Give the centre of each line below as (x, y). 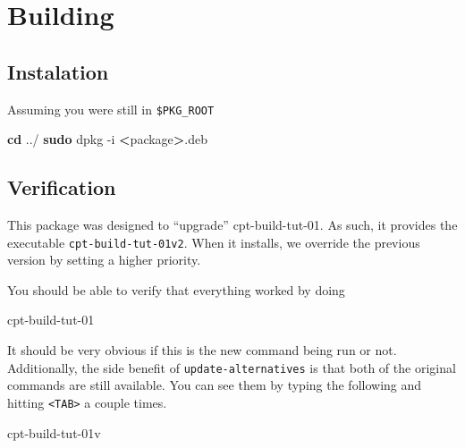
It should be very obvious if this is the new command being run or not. (202, 350)
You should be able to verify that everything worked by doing (176, 289)
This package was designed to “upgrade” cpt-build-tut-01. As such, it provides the (232, 225)
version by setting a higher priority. (104, 260)
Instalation (58, 71)
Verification (62, 187)
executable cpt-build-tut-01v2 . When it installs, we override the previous (214, 242)
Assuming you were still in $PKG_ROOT (111, 109)
